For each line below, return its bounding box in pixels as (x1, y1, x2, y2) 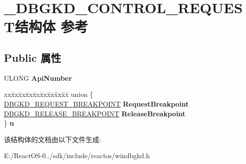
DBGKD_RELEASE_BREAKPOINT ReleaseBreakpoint (4, 108, 186, 118)
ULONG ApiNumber (4, 73, 72, 83)
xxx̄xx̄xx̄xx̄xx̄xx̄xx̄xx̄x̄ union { (4, 89, 93, 99)
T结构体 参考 (4, 17, 88, 36)
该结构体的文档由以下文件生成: (4, 134, 101, 144)
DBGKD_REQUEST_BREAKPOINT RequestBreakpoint (4, 98, 189, 109)
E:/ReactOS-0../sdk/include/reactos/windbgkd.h (4, 150, 150, 161)
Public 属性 (4, 50, 61, 65)
